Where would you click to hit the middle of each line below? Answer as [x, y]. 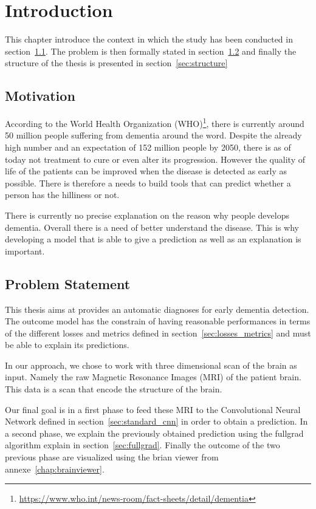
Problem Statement [68, 283]
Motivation [40, 96]
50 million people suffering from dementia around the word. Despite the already [153, 135]
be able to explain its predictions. [67, 345]
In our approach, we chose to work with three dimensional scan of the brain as [151, 365]
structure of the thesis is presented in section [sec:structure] [116, 63]
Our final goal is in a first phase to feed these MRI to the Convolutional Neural [153, 409]
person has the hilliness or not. [62, 195]
